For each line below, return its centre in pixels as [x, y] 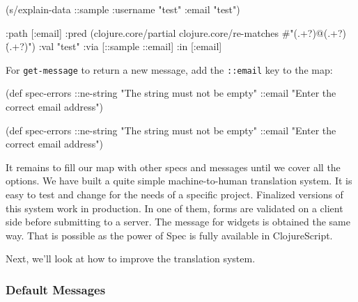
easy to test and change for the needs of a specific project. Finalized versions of [174, 194]
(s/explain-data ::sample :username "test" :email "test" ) [123, 9]
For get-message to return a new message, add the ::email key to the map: [169, 69]
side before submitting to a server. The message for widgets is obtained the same [178, 222]
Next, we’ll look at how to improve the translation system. [131, 259]
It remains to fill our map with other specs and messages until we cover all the [173, 167]
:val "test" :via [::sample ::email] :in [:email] [130, 46]
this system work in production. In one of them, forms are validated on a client [174, 208]
